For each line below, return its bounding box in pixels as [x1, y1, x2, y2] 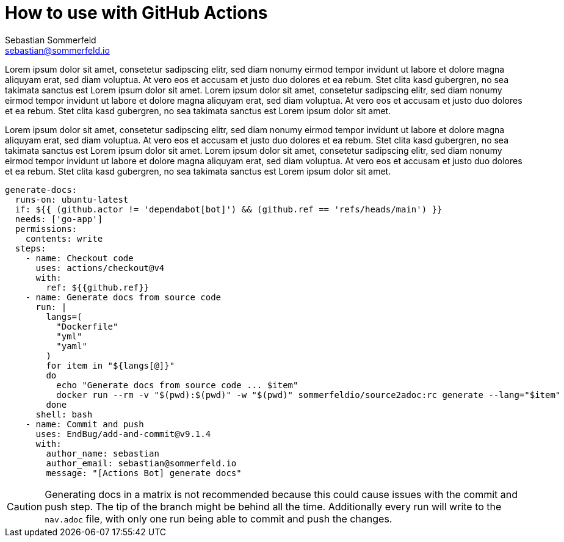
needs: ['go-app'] [15, 214, 103, 224]
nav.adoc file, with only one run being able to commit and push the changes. [45, 512, 392, 525]
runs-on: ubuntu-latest [15, 194, 129, 204]
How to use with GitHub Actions [5, 2, 268, 23]
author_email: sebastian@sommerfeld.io [46, 458, 237, 468]
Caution [7, 500, 43, 513]
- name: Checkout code [25, 253, 134, 263]
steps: [15, 243, 46, 253]
